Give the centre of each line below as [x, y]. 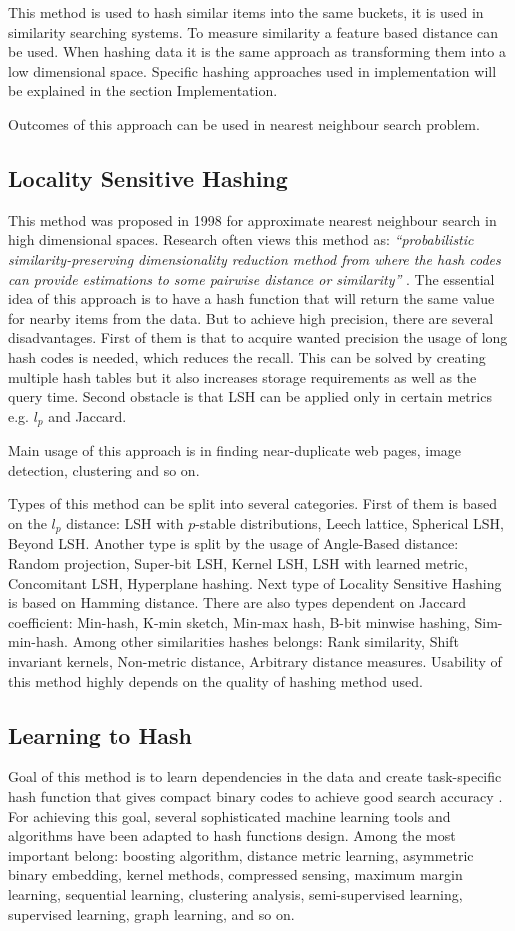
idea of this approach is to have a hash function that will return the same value [251, 298]
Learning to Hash [100, 734]
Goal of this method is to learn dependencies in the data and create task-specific [255, 776]
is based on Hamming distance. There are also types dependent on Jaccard [237, 602]
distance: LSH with [125, 522]
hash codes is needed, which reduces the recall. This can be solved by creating [247, 356]
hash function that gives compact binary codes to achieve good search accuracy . [255, 795]
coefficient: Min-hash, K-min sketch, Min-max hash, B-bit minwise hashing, [239, 621]
